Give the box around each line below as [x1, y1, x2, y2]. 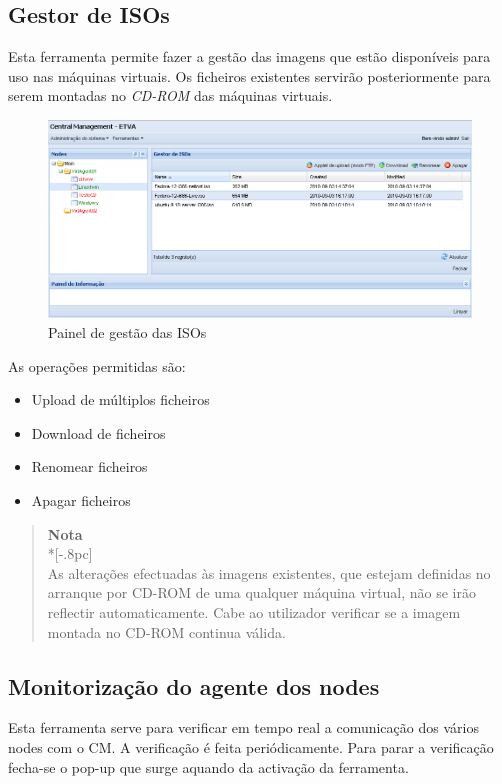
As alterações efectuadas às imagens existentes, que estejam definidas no [47, 562, 491, 583]
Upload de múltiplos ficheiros [31, 389, 210, 410]
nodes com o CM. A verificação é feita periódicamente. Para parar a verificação [8, 736, 494, 757]
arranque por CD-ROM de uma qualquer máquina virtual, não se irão [47, 582, 476, 603]
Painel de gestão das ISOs [48, 321, 207, 342]
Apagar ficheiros [31, 489, 131, 510]
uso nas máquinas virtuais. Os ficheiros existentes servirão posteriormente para [8, 65, 491, 86]
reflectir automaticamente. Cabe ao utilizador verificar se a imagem [47, 601, 461, 622]
